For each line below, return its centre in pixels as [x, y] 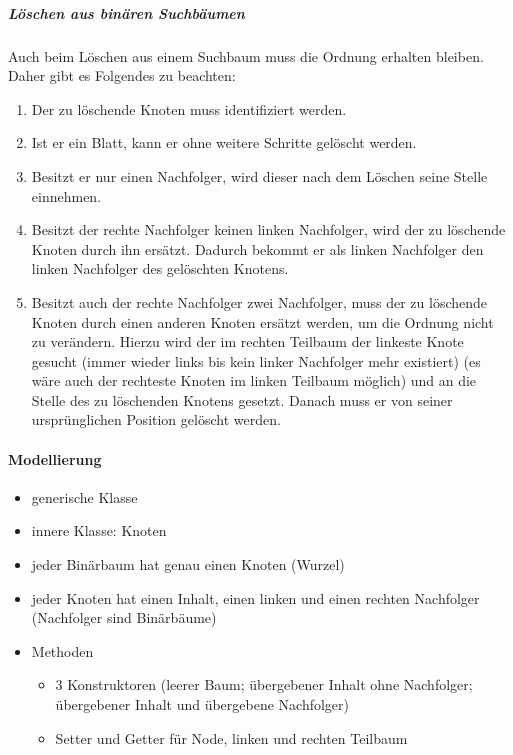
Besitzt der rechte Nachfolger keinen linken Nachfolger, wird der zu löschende [268, 229]
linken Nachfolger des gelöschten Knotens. [160, 268]
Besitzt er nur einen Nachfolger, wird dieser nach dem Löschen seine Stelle [259, 175]
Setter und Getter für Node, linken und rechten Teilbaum [231, 737]
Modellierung [55, 458]
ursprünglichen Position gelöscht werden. [156, 419]
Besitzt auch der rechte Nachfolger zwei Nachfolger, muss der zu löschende [259, 301]
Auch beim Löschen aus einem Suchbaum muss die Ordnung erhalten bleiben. [246, 55]
